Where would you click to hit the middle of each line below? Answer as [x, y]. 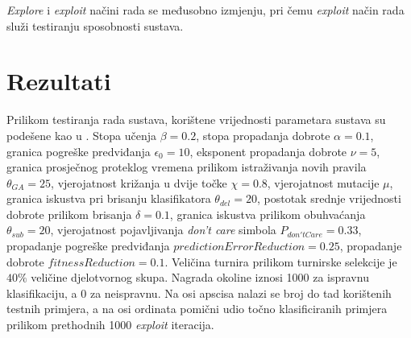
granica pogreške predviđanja [79, 151]
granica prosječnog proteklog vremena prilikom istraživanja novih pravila [187, 167]
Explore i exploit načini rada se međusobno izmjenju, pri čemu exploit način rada [205, 10]
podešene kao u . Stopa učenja [81, 135]
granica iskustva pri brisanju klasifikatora [109, 198]
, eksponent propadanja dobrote [268, 151]
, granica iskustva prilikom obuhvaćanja [268, 214]
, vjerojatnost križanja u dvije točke [139, 182]
